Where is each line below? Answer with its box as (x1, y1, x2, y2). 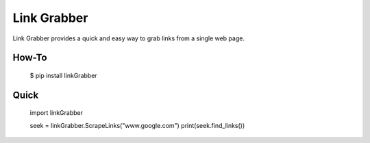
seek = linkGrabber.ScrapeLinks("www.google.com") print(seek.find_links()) (29, 121, 245, 129)
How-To (12, 52, 47, 64)
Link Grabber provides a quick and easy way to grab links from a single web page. (12, 34, 245, 42)
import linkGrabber (29, 109, 84, 117)
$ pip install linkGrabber (29, 71, 97, 79)
